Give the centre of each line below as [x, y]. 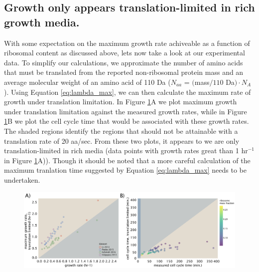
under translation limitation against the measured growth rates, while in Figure [126, 111]
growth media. [42, 22]
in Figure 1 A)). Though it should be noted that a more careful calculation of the [127, 160]
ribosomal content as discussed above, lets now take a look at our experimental [125, 53]
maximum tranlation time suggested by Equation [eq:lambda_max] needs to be [125, 170]
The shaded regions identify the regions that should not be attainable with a [121, 131]
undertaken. [22, 179]
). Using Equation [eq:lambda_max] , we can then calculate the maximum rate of [128, 92]
